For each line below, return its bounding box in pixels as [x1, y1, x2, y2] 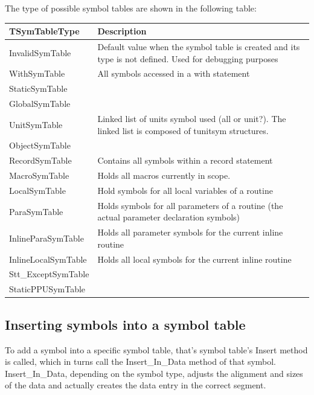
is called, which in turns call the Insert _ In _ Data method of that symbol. [5, 355, 277, 368]
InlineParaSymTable [9, 231, 84, 244]
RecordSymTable [9, 154, 72, 167]
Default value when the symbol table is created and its [97, 40, 300, 53]
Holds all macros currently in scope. [97, 169, 231, 182]
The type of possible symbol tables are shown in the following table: [5, 2, 257, 14]
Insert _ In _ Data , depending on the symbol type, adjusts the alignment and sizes [5, 367, 303, 379]
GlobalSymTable [9, 97, 71, 110]
